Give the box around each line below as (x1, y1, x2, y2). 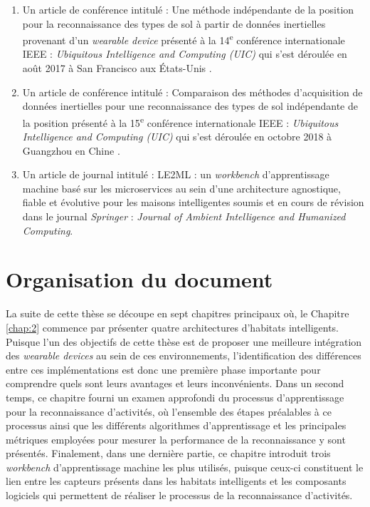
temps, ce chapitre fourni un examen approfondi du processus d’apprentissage (6, 389, 344, 404)
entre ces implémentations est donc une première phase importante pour (6, 362, 321, 377)
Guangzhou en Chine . (22, 143, 120, 158)
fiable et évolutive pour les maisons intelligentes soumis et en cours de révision (22, 195, 364, 210)
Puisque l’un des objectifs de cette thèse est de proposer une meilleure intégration (6, 334, 362, 349)
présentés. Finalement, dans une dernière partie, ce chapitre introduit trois (6, 446, 331, 461)
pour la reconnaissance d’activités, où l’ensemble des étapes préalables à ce (6, 404, 332, 419)
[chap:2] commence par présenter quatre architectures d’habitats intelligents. (6, 319, 339, 334)
